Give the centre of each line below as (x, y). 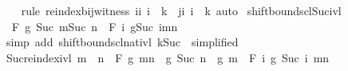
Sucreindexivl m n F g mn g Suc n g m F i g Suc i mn (168, 57)
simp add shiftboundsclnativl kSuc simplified (122, 42)
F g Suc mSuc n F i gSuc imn (95, 26)
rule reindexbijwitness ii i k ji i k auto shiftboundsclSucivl (181, 10)
